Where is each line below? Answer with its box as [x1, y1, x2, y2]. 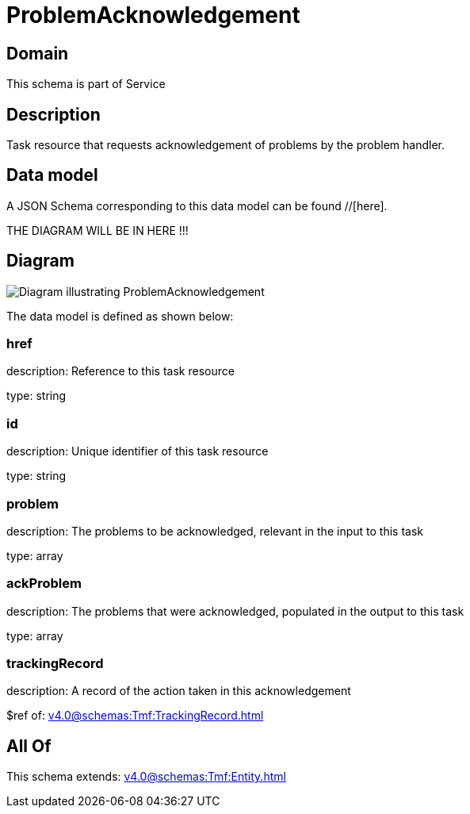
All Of [6, 735, 52, 756]
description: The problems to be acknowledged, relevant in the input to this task [6, 524, 423, 538]
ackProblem [6, 575, 82, 592]
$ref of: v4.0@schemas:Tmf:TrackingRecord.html [6, 708, 264, 723]
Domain [6, 43, 69, 63]
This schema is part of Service [6, 77, 166, 91]
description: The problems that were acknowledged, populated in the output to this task [6, 604, 464, 618]
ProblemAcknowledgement [6, 2, 300, 29]
